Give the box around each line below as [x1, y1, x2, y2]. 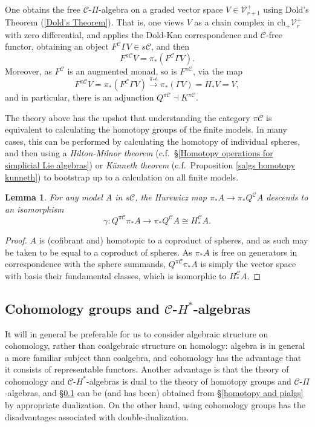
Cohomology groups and [5, 299, 160, 317]
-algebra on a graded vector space [99, 3, 223, 15]
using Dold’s [263, 3, 309, 15]
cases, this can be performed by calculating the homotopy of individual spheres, [5, 134, 300, 147]
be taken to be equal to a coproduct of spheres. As [5, 245, 192, 258]
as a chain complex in [194, 16, 274, 28]
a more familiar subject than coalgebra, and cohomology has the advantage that [5, 351, 302, 363]
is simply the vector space [200, 257, 296, 270]
